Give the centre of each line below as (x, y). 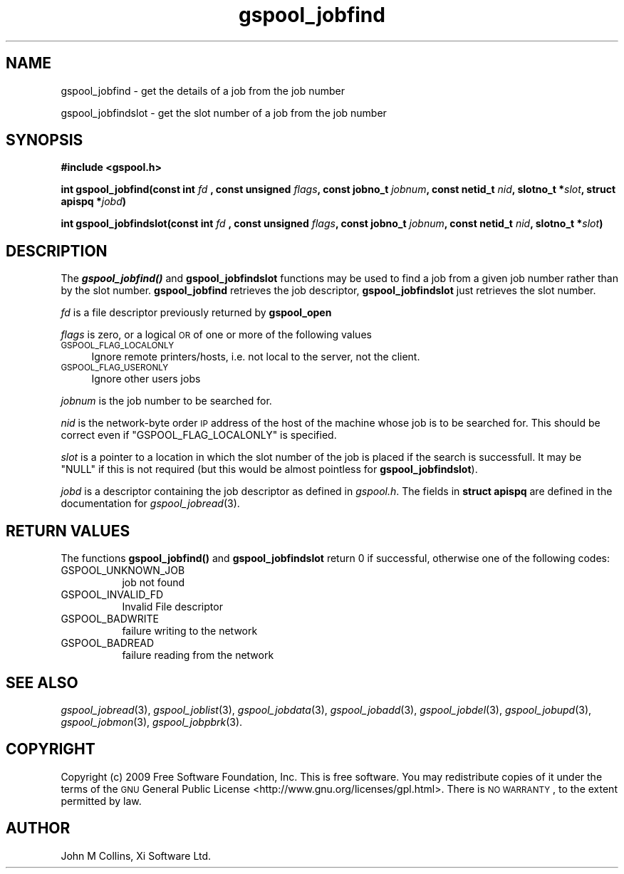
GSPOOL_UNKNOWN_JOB (123, 571)
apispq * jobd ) (94, 202)
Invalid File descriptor (172, 607)
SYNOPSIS (45, 140)
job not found (154, 583)
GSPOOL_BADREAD (108, 643)
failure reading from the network (198, 655)
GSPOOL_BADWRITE (110, 619)
